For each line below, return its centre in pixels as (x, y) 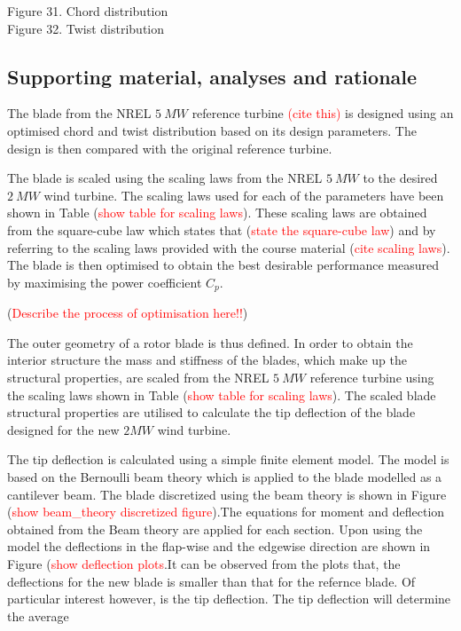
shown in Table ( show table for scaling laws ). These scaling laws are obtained (217, 213)
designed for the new (63, 429)
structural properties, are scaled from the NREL (138, 377)
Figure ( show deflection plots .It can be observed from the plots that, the (204, 563)
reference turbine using (372, 377)
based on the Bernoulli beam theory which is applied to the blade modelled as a (225, 476)
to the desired (400, 178)
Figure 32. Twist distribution (86, 28)
